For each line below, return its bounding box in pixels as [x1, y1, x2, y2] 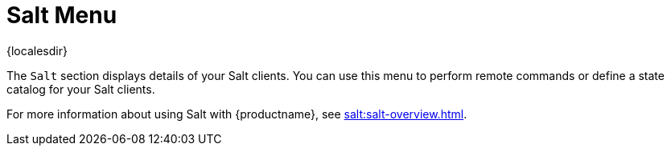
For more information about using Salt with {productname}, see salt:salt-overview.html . [6, 106, 467, 121]
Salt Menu [6, 2, 117, 29]
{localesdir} [6, 43, 68, 58]
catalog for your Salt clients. [6, 82, 155, 96]
